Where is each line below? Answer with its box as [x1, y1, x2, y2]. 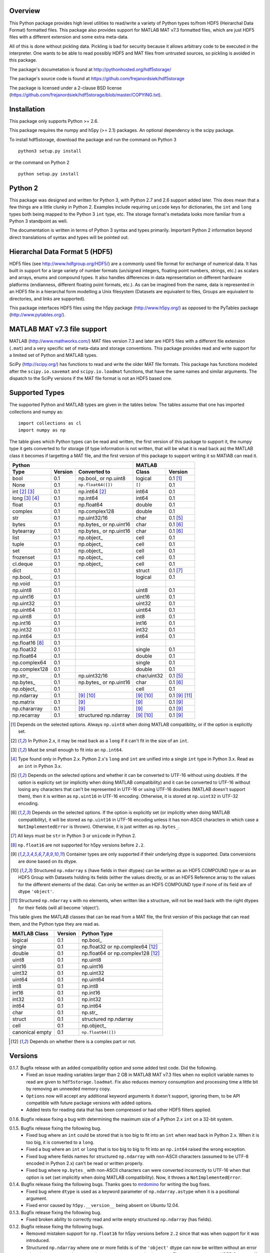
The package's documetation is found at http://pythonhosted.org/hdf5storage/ [9, 66, 171, 72]
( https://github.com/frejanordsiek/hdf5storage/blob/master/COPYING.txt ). [9, 92, 162, 98]
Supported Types [9, 388, 65, 397]
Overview [9, 7, 40, 15]
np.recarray [12, 712, 40, 719]
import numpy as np [18, 428, 66, 433]
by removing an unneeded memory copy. [26, 1086, 111, 1092]
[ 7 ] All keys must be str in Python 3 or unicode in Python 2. [10, 832, 136, 839]
